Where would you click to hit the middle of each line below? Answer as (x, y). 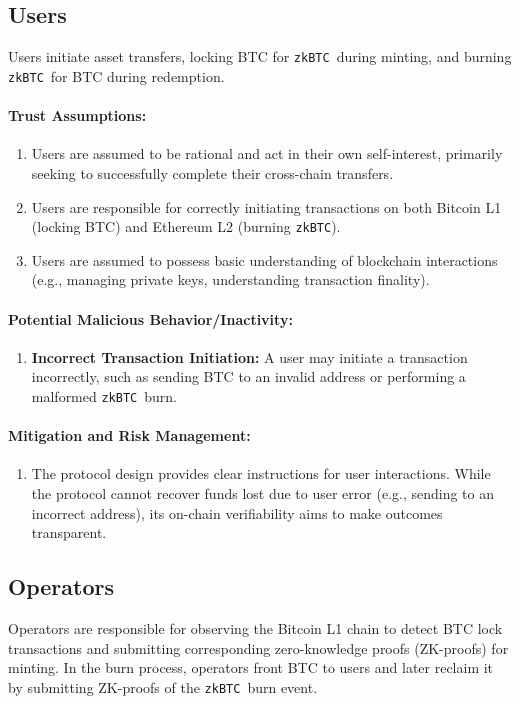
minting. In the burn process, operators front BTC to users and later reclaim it (251, 667)
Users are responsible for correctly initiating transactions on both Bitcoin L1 (266, 206)
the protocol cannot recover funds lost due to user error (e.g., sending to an (262, 492)
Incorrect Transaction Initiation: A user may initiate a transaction (249, 356)
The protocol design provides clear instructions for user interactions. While (261, 473)
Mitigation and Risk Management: (129, 435)
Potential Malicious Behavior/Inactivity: (150, 318)
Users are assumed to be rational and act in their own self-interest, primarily (267, 153)
